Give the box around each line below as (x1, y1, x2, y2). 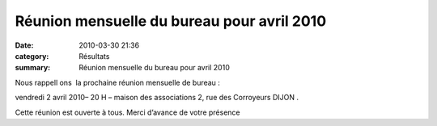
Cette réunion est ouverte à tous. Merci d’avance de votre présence (15, 107, 240, 117)
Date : (15, 40, 34, 50)
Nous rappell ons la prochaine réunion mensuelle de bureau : (15, 78, 220, 87)
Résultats (78, 51, 110, 61)
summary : (15, 63, 51, 73)
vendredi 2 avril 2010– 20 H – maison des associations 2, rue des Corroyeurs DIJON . (15, 93, 299, 103)
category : (15, 51, 49, 61)
